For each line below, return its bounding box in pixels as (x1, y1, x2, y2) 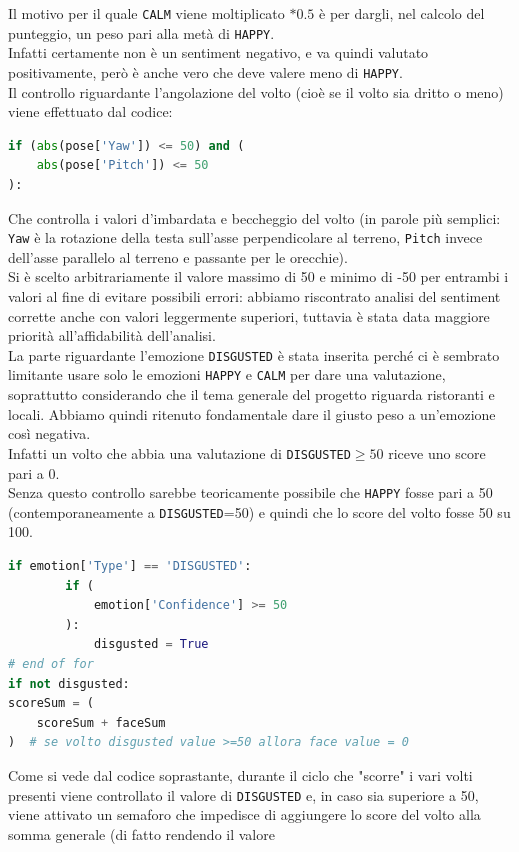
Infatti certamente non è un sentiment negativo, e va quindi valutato (8, 42, 429, 63)
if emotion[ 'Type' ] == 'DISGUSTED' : (8, 559, 252, 573)
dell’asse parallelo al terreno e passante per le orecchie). (8, 246, 348, 267)
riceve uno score (388, 442, 486, 463)
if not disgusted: (8, 676, 130, 691)
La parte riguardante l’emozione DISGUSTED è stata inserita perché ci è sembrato (8, 344, 500, 365)
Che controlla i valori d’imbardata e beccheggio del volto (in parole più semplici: (8, 207, 501, 228)
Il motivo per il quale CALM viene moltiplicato (8, 3, 285, 23)
